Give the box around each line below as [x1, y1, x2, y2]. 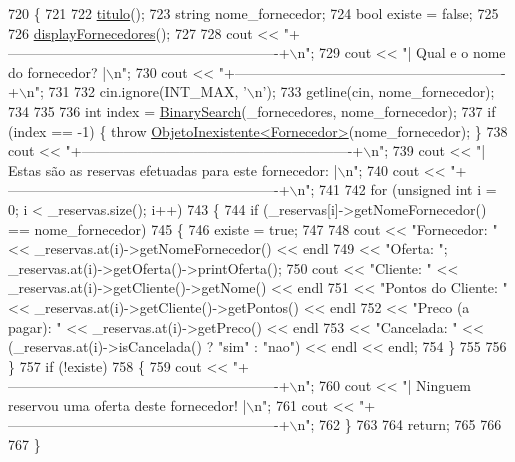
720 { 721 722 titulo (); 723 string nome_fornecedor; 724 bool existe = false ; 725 [8, 3, 499, 23]
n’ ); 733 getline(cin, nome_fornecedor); [254, 81, 495, 102]
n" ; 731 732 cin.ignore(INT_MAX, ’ [26, 81, 247, 102]
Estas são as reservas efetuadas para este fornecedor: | [8, 159, 338, 180]
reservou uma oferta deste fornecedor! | [8, 394, 247, 415]
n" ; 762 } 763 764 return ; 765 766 [297, 414, 502, 435]
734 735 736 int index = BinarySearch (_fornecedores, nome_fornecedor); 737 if [8, 100, 496, 121]
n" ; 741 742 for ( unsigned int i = [297, 179, 497, 200]
